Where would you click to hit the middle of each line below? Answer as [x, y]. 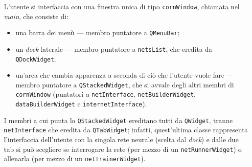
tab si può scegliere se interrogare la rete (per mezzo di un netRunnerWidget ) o [123, 149]
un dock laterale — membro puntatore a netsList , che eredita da [114, 49]
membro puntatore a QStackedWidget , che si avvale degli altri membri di [125, 84]
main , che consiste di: [36, 16]
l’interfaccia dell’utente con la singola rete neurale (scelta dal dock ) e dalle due [121, 139]
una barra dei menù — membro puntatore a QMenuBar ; [97, 32]
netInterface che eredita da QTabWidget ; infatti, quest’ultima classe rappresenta [126, 130]
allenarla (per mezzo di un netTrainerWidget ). [75, 158]
